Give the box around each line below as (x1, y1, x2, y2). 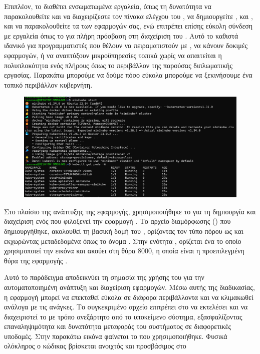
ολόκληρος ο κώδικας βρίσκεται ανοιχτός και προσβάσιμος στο (4, 340, 186, 351)
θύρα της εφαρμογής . (4, 255, 68, 265)
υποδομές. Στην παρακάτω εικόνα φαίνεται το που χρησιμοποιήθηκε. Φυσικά (4, 330, 227, 341)
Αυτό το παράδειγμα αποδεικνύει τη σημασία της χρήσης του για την (4, 272, 204, 282)
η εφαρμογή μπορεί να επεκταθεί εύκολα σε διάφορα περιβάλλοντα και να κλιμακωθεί (4, 291, 253, 302)
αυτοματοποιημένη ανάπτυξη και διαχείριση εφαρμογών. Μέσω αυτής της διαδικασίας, (4, 281, 255, 292)
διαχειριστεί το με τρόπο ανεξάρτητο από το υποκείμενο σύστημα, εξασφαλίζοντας (4, 311, 242, 321)
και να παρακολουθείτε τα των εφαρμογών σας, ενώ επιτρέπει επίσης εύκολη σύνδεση (4, 21, 253, 31)
